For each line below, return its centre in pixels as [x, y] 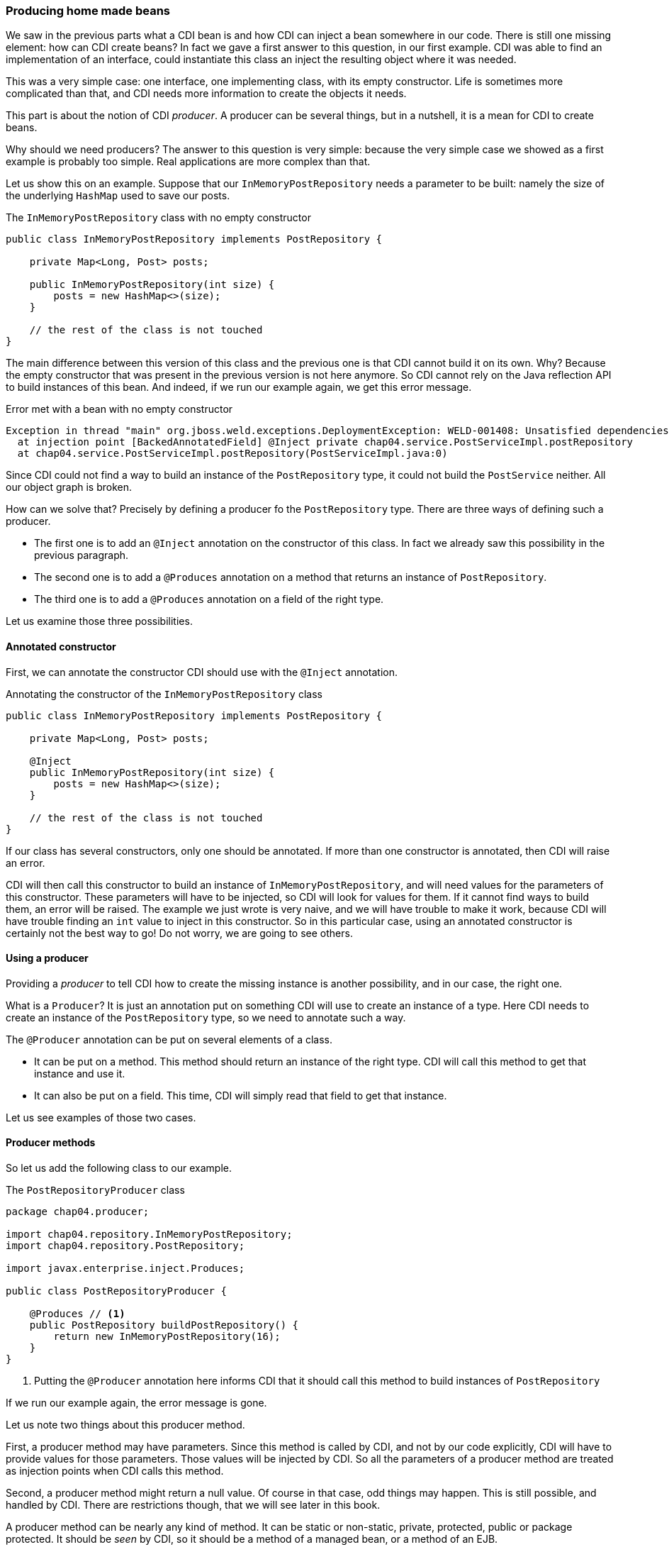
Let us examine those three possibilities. [99, 621]
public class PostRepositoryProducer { [116, 1291]
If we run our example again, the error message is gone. [136, 1403]
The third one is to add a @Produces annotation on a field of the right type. [209, 599]
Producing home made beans [88, 11]
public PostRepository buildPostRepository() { [164, 1325]
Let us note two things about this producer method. [125, 1425]
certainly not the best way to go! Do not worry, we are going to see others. [179, 933]
